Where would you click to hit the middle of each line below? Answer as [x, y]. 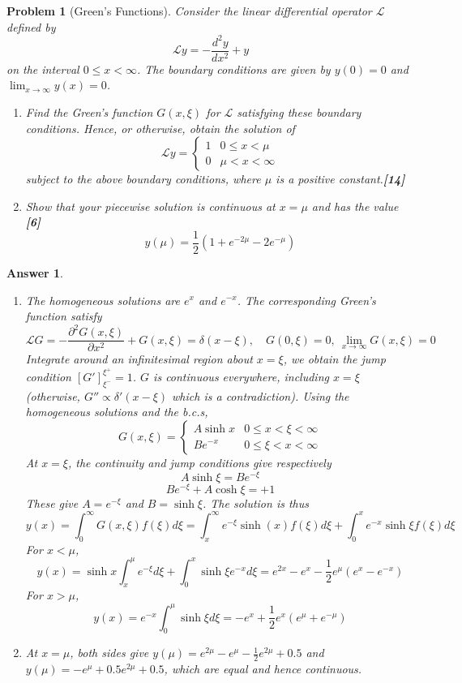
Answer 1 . [35, 272]
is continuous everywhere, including [241, 376]
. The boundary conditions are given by [233, 69]
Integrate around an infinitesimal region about [139, 359]
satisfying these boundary [299, 112]
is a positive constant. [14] [340, 179]
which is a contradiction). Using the [261, 395]
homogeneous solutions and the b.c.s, [117, 412]
